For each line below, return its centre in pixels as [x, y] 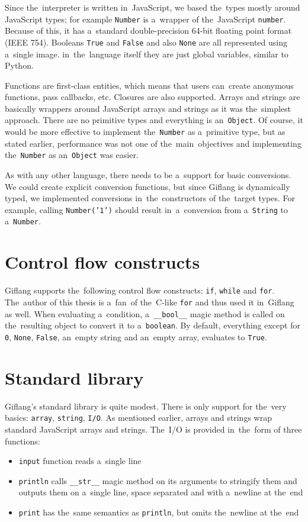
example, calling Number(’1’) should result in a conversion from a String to [146, 209]
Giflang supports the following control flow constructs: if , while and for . [140, 290]
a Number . [23, 221]
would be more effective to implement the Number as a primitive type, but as [145, 132]
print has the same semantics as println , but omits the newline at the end [159, 512]
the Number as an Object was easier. [72, 155]
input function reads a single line [80, 461]
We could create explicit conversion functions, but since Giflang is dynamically [147, 186]
